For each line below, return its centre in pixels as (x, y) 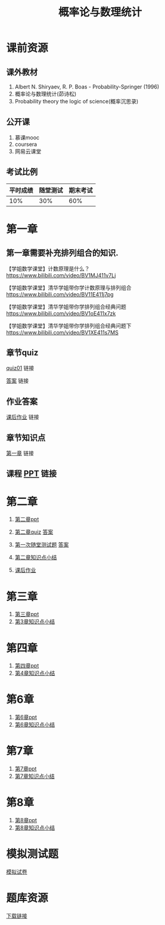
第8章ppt (26, 820)
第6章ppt (26, 717)
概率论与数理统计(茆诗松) (46, 94)
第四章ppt (27, 666)
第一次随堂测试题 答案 (42, 545)
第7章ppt (26, 769)
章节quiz (22, 353)
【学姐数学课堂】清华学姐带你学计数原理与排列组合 (69, 287)
